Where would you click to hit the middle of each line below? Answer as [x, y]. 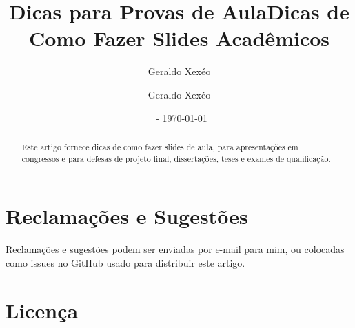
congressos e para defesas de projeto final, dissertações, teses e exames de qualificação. [176, 158]
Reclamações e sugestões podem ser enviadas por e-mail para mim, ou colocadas [175, 249]
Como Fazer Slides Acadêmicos [179, 38]
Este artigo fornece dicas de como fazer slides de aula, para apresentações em [160, 146]
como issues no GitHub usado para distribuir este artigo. [125, 262]
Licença [42, 310]
